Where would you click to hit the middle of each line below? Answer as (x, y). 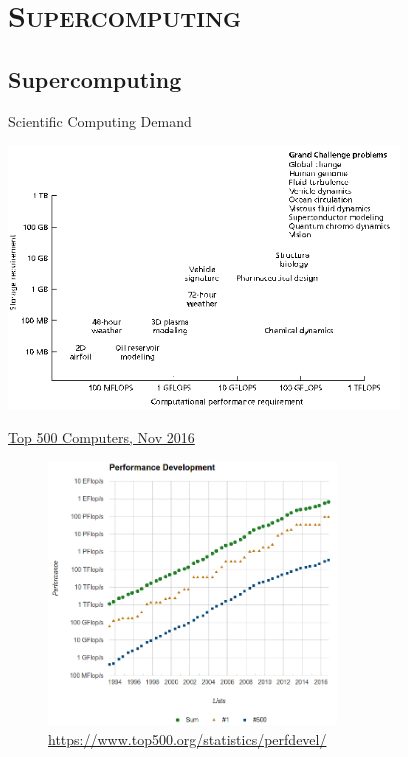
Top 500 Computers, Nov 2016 (101, 436)
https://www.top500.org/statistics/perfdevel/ (187, 738)
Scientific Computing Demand (100, 120)
